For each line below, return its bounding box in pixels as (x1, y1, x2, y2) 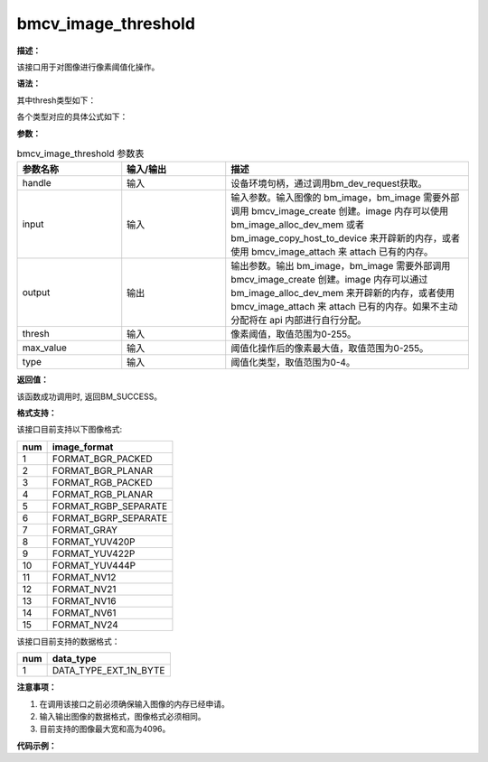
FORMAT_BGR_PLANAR (52, 464, 154, 477)
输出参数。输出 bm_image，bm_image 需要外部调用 (230, 260, 451, 273)
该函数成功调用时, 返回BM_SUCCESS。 (16, 391, 163, 402)
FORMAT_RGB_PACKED (52, 476, 153, 488)
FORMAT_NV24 (52, 618, 119, 631)
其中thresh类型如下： (16, 95, 97, 106)
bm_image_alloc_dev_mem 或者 (230, 218, 365, 231)
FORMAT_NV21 (52, 582, 117, 595)
